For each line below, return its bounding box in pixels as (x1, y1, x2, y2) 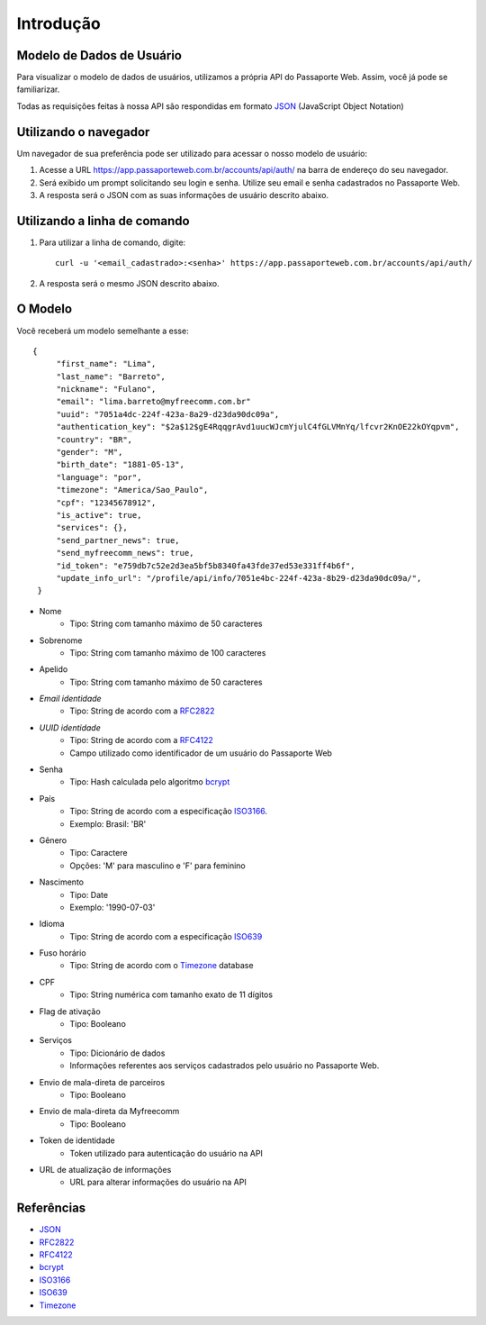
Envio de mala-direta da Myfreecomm (39, 1106, 180, 1117)
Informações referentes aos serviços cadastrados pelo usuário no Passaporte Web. (69, 1060, 380, 1071)
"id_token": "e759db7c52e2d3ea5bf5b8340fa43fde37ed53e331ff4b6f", (56, 560, 355, 571)
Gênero (39, 834, 67, 846)
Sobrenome (39, 635, 83, 646)
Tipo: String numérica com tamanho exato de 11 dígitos (69, 989, 274, 1000)
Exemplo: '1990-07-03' (69, 902, 156, 912)
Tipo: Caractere (69, 848, 128, 858)
